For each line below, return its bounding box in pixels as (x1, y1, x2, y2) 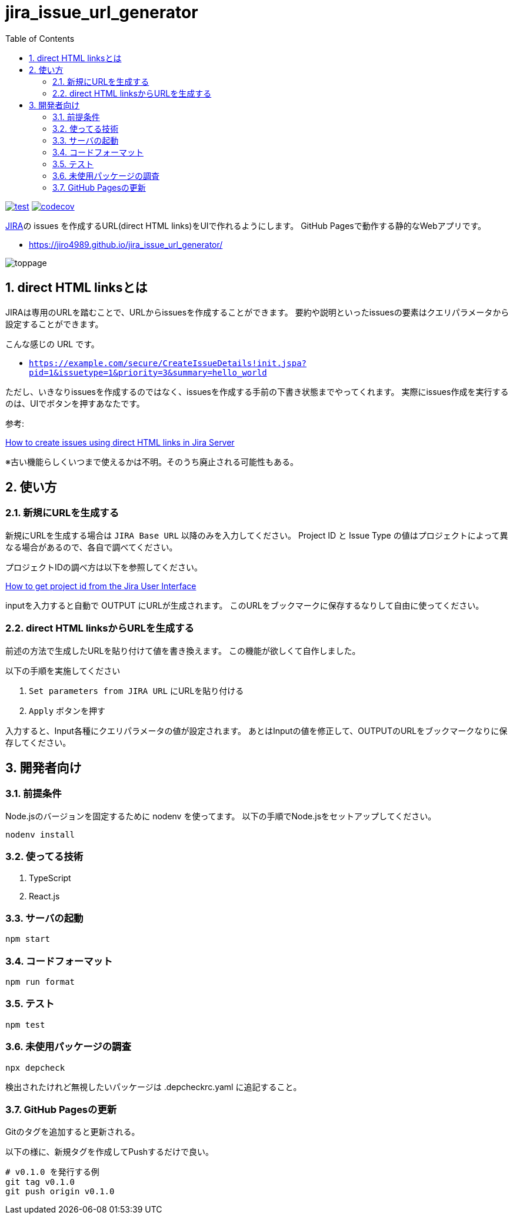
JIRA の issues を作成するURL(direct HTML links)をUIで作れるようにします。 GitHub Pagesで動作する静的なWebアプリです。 (5, 220, 487, 231)
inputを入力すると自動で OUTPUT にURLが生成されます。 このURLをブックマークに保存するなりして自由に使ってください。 (5, 600, 484, 610)
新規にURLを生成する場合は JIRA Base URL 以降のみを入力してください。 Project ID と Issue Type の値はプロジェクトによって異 (5, 530, 508, 540)
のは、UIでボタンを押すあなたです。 (5, 398, 145, 408)
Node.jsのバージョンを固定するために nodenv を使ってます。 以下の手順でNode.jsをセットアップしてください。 (5, 811, 437, 821)
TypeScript (29, 872, 71, 883)
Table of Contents (5, 33, 75, 44)
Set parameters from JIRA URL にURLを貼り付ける (29, 685, 244, 696)
